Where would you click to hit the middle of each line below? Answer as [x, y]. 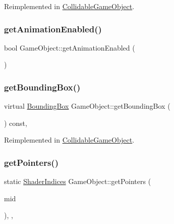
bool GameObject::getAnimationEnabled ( [70, 47]
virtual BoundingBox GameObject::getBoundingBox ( [87, 106]
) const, [16, 123]
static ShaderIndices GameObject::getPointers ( [78, 181]
